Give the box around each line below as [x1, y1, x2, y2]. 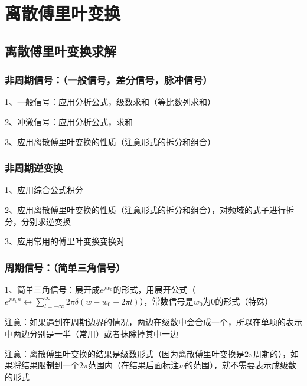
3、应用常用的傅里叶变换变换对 [5, 235, 125, 247]
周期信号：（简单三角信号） [5, 260, 126, 274]
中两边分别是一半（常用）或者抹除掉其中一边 [5, 327, 178, 339]
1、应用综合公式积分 [5, 184, 83, 196]
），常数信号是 [139, 295, 194, 307]
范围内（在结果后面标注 [87, 359, 179, 371]
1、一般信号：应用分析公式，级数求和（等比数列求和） [5, 96, 215, 108]
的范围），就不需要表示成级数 [185, 359, 297, 371]
